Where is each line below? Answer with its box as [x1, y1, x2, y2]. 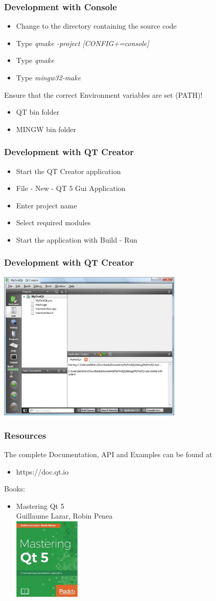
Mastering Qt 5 [16, 500, 64, 511]
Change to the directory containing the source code [16, 20, 177, 31]
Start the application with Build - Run [16, 234, 137, 245]
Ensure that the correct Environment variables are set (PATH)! [4, 89, 203, 100]
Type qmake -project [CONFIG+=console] [16, 37, 149, 48]
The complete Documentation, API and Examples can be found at [4, 449, 212, 460]
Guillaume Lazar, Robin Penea [16, 510, 113, 521]
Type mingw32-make [16, 72, 81, 82]
